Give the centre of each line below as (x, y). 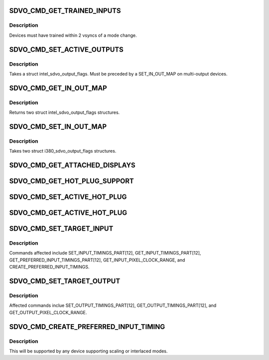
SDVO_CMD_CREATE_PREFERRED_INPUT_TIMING (87, 326)
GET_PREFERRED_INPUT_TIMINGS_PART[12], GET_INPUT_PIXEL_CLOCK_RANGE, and (97, 260)
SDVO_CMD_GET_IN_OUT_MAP (58, 88)
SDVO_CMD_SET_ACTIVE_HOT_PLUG (68, 197)
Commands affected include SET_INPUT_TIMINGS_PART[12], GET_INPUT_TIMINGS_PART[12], (105, 253)
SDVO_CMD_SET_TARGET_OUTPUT (65, 281)
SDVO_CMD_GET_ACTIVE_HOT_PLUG (68, 213)
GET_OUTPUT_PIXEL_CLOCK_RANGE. (48, 312)
